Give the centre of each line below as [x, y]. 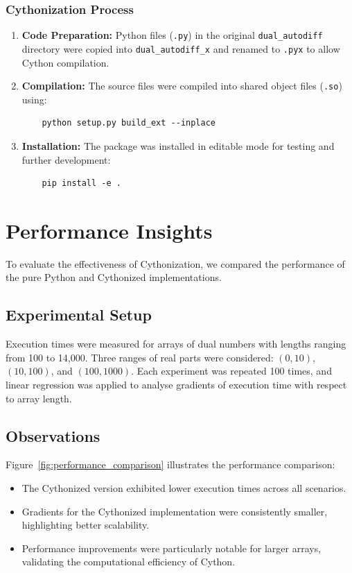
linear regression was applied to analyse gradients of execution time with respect [176, 385]
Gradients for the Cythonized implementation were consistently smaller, [175, 511]
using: [34, 99]
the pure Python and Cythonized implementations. [114, 277]
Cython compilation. [65, 62]
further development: [66, 159]
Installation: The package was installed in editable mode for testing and [178, 145]
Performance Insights [109, 230]
